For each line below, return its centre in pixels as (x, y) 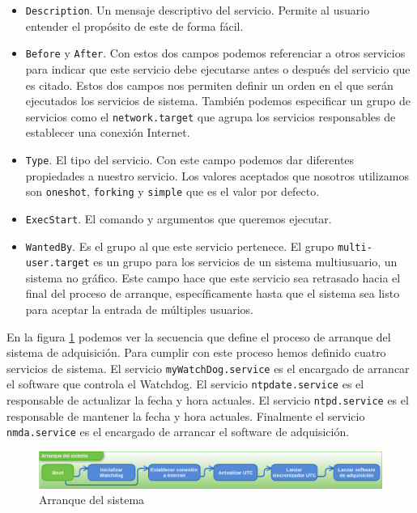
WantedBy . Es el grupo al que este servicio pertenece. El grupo (180, 246)
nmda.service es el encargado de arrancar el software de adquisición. (178, 432)
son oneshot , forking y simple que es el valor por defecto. (172, 191)
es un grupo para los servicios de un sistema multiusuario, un (245, 262)
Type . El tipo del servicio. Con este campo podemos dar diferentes (190, 159)
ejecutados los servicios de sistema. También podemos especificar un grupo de (218, 101)
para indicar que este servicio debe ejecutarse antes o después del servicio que (218, 68)
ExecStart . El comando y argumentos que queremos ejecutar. (179, 218)
